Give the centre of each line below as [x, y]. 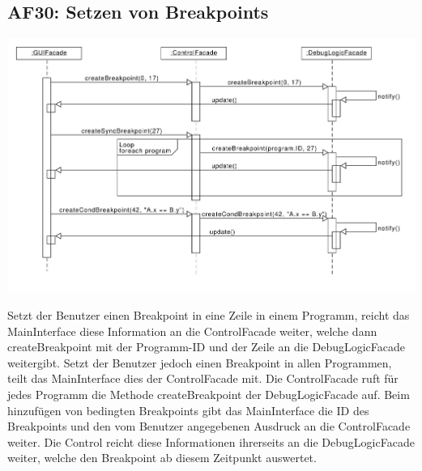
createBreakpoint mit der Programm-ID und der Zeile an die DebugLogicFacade [207, 347]
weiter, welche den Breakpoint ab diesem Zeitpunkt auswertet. [162, 458]
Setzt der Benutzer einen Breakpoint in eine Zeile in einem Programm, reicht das [209, 315]
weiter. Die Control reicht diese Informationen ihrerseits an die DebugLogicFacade [211, 441]
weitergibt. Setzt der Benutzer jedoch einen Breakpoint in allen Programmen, [200, 362]
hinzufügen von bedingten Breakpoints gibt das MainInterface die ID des [188, 410]
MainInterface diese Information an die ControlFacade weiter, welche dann [192, 331]
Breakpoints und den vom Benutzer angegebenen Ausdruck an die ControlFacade [209, 426]
